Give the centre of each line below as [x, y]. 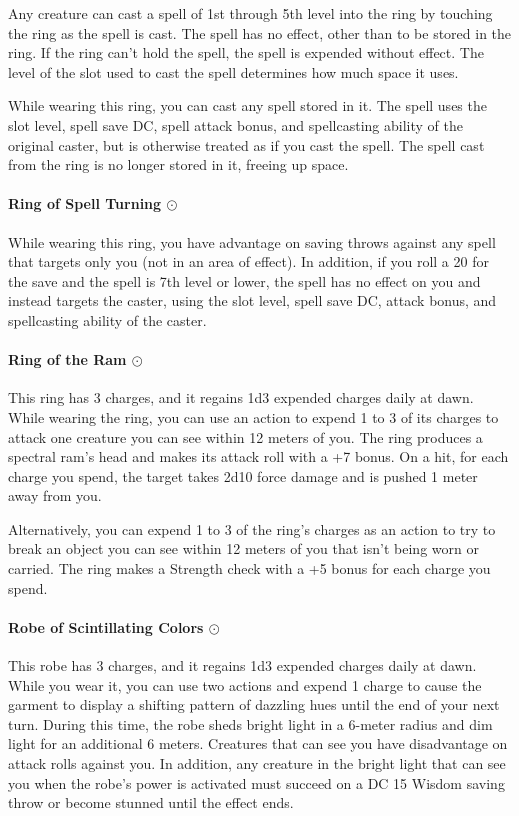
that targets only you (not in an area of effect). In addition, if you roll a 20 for [248, 261]
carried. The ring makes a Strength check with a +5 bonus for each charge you [249, 568]
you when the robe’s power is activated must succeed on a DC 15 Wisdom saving [256, 782]
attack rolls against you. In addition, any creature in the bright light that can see [257, 763]
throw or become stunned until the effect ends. [151, 802]
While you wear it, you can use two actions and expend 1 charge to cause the [245, 684]
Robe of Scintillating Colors [106, 626]
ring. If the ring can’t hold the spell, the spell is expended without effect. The [246, 52]
